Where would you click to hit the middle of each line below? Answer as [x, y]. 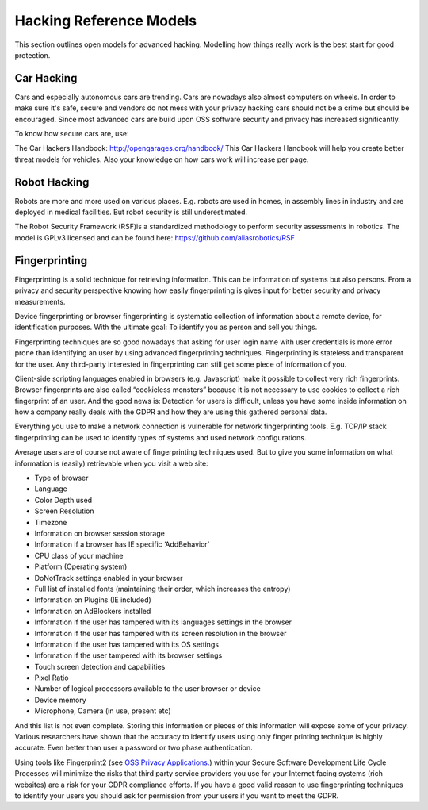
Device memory [60, 700]
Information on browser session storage [100, 533]
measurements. [40, 301]
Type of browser [61, 478]
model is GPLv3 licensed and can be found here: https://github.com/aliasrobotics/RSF [155, 237]
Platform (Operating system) [81, 566]
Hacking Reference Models [106, 21]
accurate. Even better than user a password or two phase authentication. [134, 748]
